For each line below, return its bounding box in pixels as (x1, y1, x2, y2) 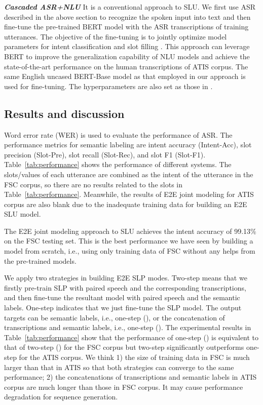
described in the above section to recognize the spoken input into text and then (4, 11, 251, 22)
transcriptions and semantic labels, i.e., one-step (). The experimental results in (4, 322, 251, 333)
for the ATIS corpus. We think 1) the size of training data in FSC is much (19, 352, 250, 362)
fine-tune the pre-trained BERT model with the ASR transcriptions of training (4, 21, 249, 32)
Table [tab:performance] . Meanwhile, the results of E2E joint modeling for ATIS (4, 189, 254, 199)
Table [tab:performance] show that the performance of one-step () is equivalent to (4, 332, 259, 342)
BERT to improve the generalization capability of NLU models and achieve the (4, 51, 250, 61)
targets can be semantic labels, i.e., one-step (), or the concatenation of (4, 312, 225, 322)
